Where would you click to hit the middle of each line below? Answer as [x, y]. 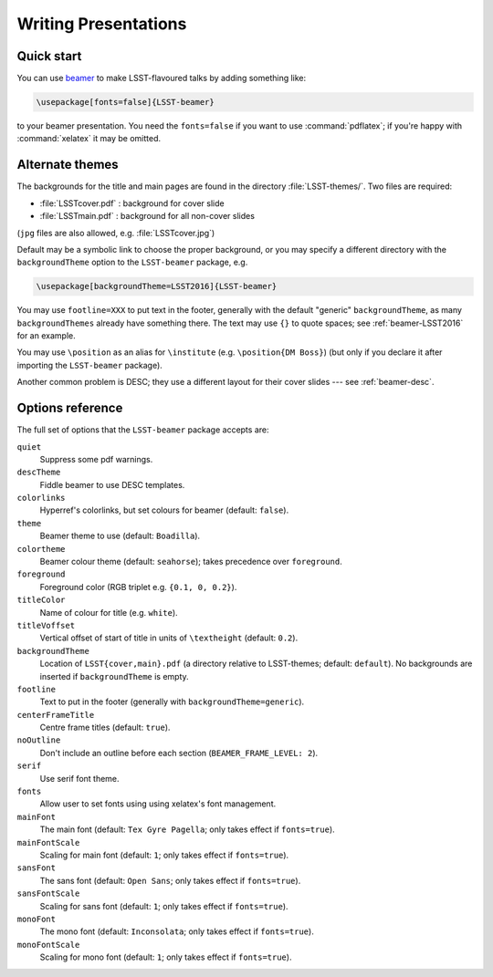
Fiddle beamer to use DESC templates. [112, 484]
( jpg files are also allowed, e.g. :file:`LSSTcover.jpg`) [116, 233]
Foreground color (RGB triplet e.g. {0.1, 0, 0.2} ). [138, 587]
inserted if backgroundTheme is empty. [114, 676]
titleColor [41, 600]
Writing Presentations [102, 24]
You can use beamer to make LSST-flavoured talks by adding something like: [162, 78]
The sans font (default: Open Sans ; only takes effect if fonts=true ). [170, 880]
